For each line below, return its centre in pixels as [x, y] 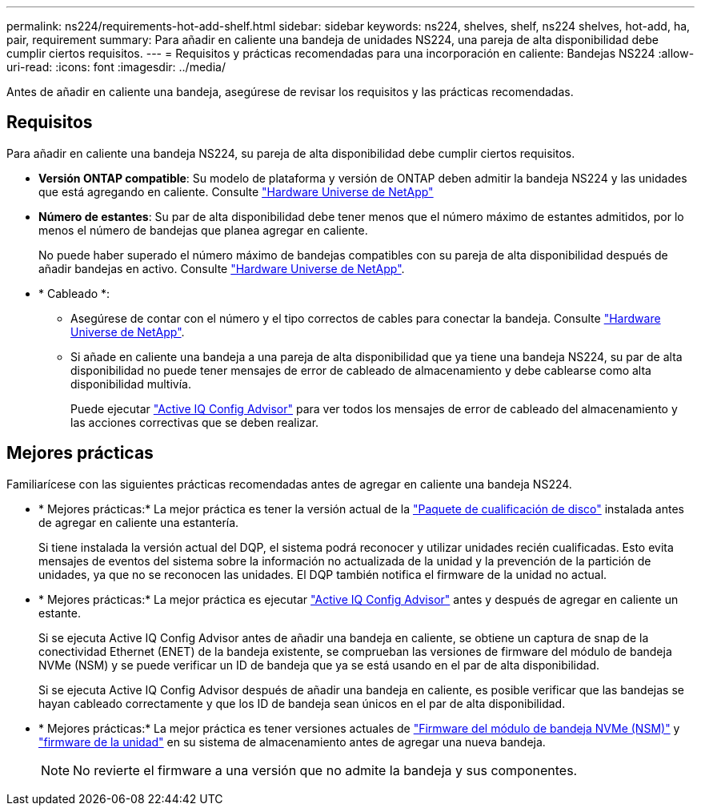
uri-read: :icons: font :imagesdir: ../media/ [116, 67]
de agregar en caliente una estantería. [139, 522]
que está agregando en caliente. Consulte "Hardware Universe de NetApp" [236, 191]
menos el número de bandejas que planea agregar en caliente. [203, 230]
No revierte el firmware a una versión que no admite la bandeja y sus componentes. [325, 770]
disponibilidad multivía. [131, 384]
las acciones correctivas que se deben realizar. [195, 422]
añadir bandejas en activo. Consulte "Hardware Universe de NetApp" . [222, 268]
